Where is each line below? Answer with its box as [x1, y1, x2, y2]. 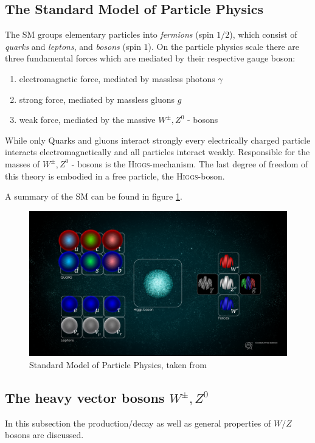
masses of [5, 157, 40, 170]
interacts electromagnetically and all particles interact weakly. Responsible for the [5, 145, 310, 158]
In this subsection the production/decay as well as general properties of [5, 416, 271, 429]
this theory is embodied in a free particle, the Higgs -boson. [5, 169, 225, 182]
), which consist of [229, 28, 297, 41]
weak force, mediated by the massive [19, 113, 156, 126]
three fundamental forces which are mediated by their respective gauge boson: [5, 52, 296, 65]
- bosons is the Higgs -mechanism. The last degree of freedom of [71, 157, 308, 170]
